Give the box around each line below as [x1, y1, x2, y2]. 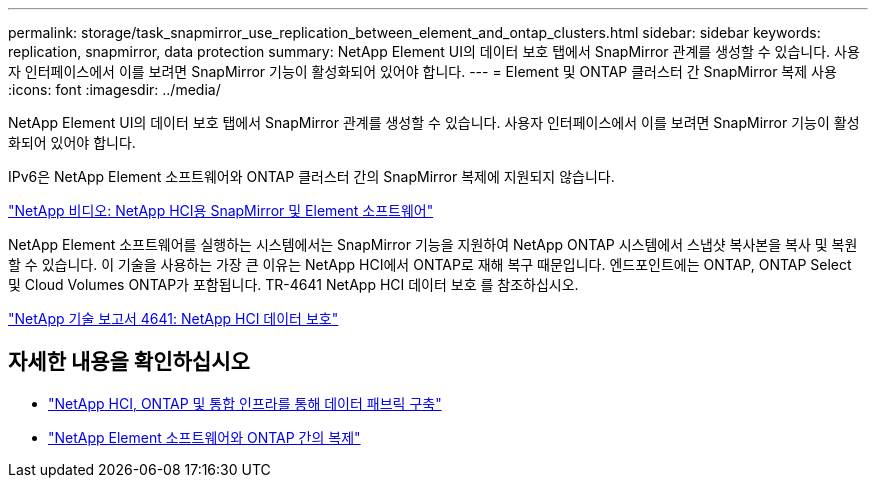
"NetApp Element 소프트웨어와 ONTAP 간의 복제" [48, 428, 361, 446]
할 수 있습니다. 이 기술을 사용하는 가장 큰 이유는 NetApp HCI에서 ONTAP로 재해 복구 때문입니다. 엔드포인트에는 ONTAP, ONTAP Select [8, 256, 852, 273]
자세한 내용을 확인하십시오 [8, 349, 250, 375]
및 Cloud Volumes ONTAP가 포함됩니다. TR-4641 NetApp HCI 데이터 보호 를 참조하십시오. [8, 276, 579, 293]
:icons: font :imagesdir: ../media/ [8, 81, 221, 98]
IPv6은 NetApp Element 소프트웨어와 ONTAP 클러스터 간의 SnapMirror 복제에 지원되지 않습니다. [8, 168, 615, 185]
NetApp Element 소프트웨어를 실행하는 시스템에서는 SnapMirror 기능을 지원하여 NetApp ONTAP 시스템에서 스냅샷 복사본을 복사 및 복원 [8, 236, 858, 253]
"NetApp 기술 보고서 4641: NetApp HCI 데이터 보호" [8, 310, 339, 327]
